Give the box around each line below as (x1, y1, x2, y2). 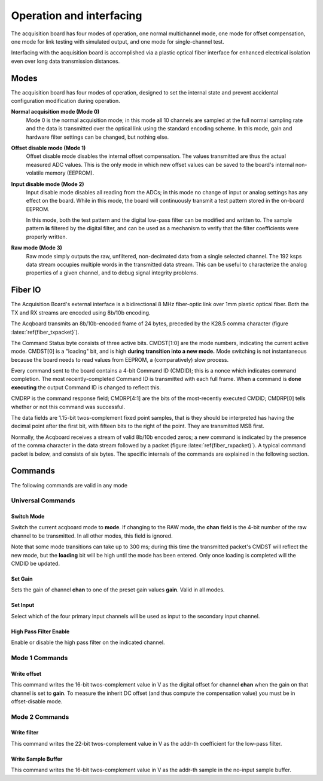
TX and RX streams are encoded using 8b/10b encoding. (11, 309, 151, 316)
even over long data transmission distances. (11, 57, 120, 65)
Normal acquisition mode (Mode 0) (11, 108, 100, 115)
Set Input (11, 602, 35, 609)
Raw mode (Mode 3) (11, 244, 63, 251)
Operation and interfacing (11, 9, 142, 22)
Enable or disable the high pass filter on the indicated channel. (11, 639, 165, 646)
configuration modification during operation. (11, 97, 120, 105)
